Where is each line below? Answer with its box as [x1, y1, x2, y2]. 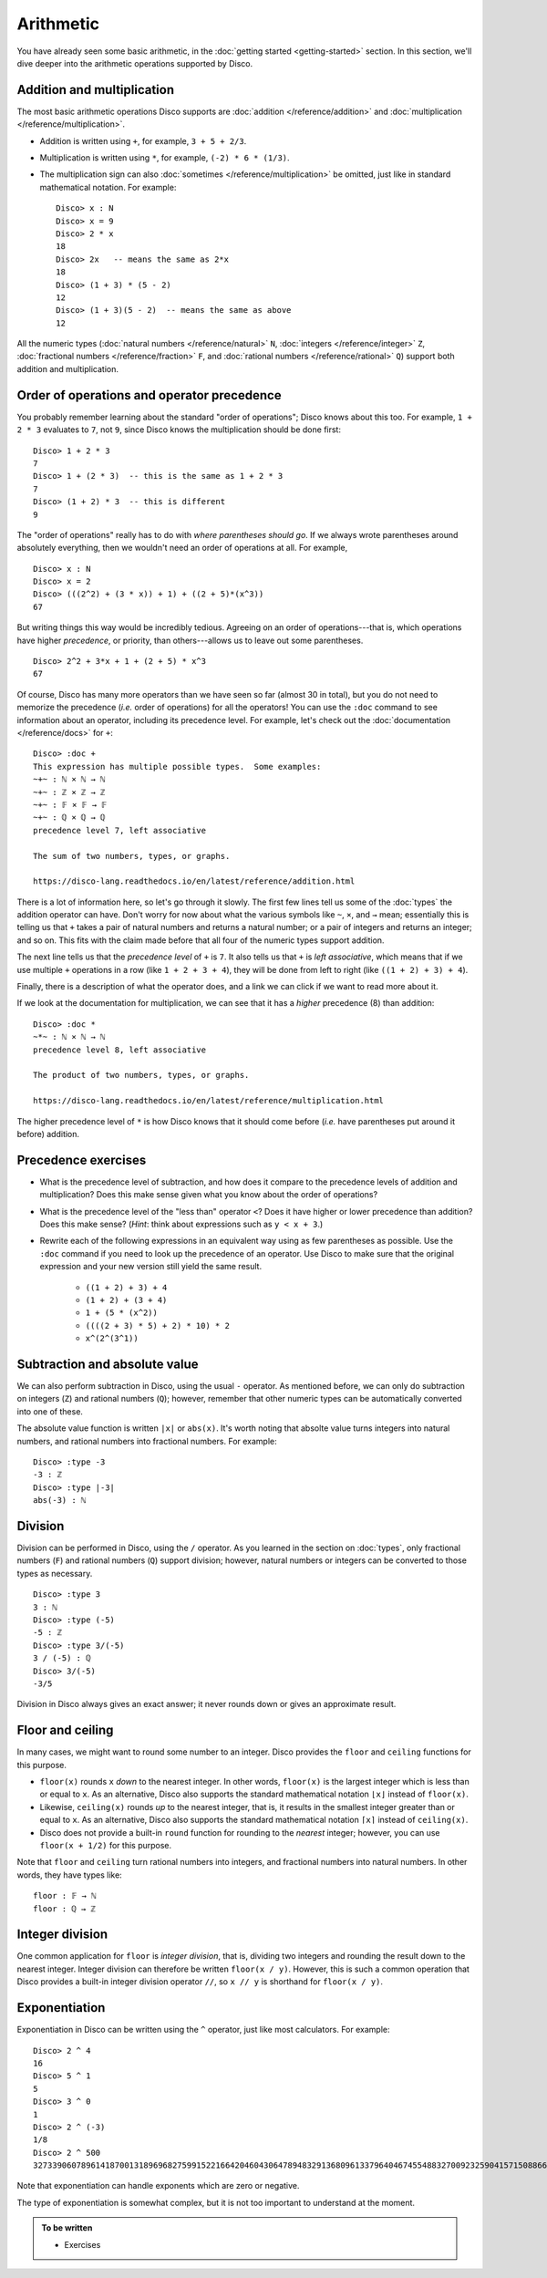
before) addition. [16, 1128, 80, 1139]
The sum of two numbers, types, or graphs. [33, 851, 231, 861]
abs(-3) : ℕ [33, 1496, 87, 1506]
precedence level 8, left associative [33, 1044, 207, 1055]
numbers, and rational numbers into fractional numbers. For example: [16, 1435, 277, 1446]
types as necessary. [16, 1568, 93, 1579]
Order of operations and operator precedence [16, 388, 282, 403]
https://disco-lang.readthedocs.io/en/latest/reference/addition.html [33, 876, 356, 886]
